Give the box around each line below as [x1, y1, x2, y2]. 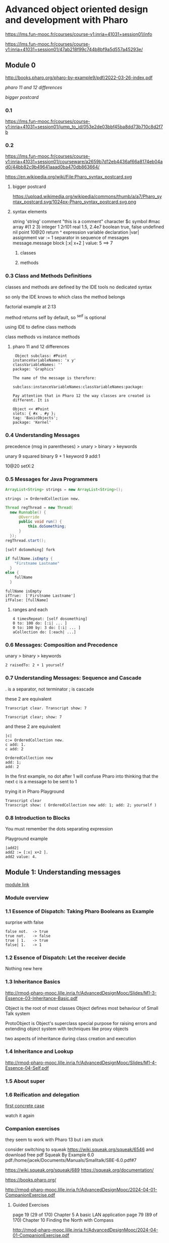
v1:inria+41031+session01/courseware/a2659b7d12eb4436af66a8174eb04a [5, 159, 163, 165]
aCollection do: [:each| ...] [12, 630, 77, 635]
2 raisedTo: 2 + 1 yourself [5, 663, 65, 668]
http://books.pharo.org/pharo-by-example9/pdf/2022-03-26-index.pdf [5, 75, 153, 81]
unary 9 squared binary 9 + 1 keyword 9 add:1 [5, 453, 100, 459]
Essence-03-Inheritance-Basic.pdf [5, 995, 78, 1001]
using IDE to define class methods [5, 324, 77, 330]
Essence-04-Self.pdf [5, 1065, 49, 1071]
